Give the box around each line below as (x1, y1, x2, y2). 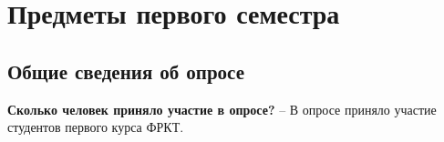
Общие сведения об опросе (7, 56, 244, 85)
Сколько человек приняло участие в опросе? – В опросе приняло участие (7, 99, 437, 118)
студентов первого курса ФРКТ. (7, 117, 184, 137)
